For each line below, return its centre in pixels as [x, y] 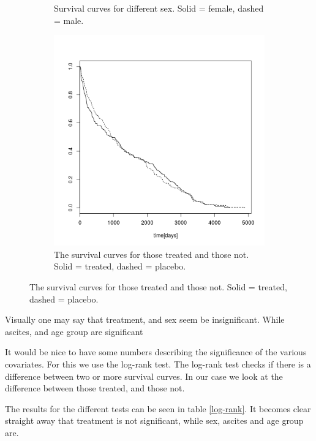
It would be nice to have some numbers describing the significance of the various [156, 352]
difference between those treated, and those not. [95, 388]
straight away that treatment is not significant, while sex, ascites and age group [154, 420]
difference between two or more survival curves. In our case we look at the [144, 376]
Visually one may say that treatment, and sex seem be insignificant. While [145, 319]
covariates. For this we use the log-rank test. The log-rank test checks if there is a [158, 364]
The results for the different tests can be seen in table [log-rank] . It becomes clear [158, 408]
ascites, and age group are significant [74, 331]
